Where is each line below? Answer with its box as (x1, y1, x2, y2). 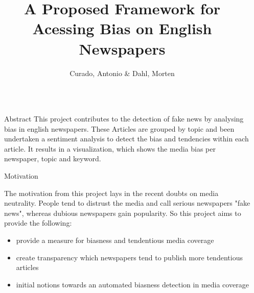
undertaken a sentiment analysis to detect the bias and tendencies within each (4, 133, 249, 144)
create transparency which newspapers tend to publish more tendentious (16, 252, 243, 262)
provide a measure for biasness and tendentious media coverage (16, 235, 214, 246)
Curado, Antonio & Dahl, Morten (70, 67, 175, 78)
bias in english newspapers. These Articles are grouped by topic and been (4, 123, 235, 134)
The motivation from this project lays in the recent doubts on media (4, 187, 219, 198)
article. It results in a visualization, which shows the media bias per (4, 143, 216, 154)
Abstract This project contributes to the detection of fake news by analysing (4, 113, 244, 124)
